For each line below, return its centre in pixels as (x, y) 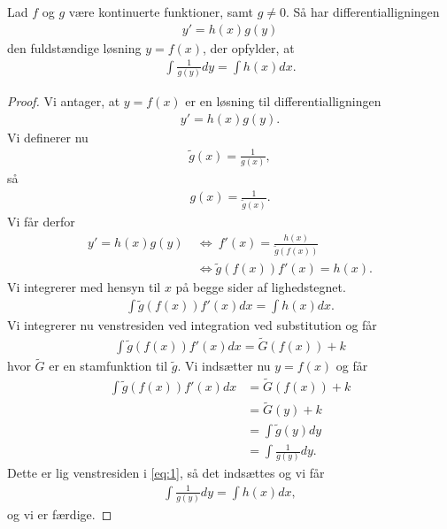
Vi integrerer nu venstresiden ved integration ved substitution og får (192, 325)
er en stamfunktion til (108, 366)
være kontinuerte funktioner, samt (161, 11)
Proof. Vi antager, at (64, 101)
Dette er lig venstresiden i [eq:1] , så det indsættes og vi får (166, 473)
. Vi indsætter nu (224, 366)
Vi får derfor (41, 222)
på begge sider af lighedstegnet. (261, 287)
